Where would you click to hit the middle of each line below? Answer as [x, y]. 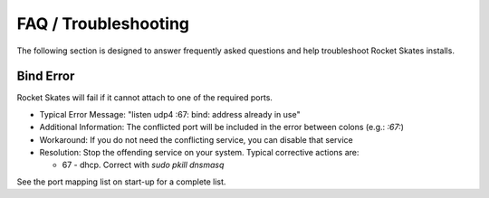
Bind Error [46, 76]
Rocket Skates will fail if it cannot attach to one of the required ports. [145, 98]
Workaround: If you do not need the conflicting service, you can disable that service [196, 139]
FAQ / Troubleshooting [103, 24]
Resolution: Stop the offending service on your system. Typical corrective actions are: [199, 153]
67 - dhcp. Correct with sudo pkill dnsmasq [143, 165]
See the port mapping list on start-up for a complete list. [121, 182]
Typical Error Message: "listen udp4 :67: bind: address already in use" [170, 114]
